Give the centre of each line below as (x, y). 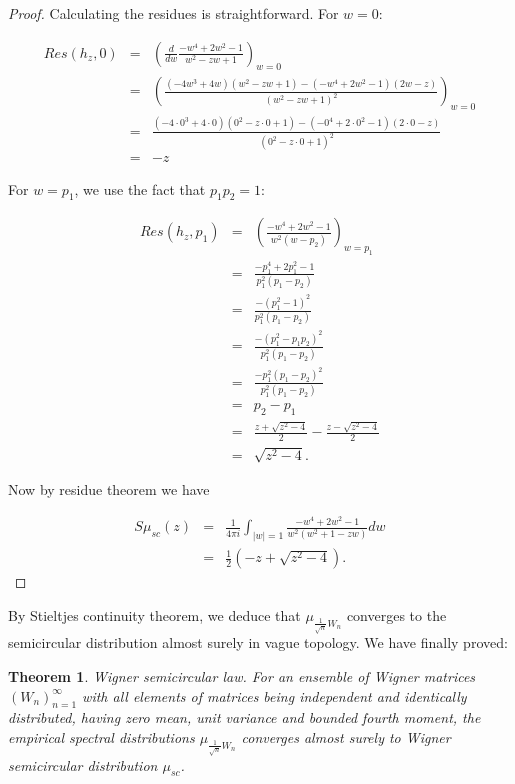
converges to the (396, 614)
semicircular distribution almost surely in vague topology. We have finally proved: (258, 642)
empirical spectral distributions (101, 736)
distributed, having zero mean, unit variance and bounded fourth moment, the (244, 717)
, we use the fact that (140, 188)
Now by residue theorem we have (109, 488)
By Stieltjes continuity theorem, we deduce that (154, 614)
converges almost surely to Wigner (346, 736)
